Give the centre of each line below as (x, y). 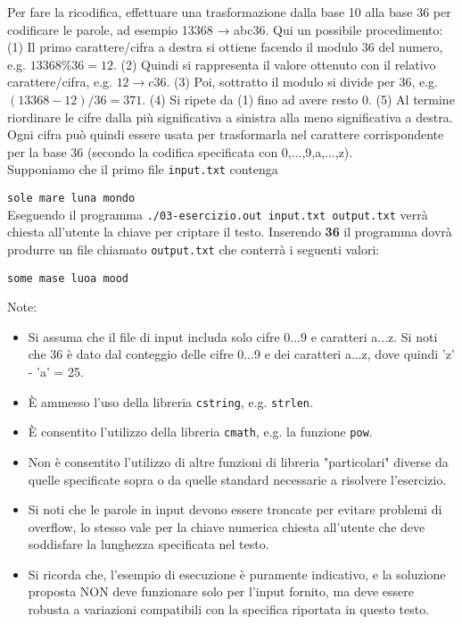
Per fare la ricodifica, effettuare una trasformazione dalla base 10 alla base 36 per (229, 12)
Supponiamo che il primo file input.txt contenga (143, 169)
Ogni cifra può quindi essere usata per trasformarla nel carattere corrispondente (226, 134)
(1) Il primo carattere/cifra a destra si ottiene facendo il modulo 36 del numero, (225, 47)
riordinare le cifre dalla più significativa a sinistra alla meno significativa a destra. (230, 116)
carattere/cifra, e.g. (60, 82)
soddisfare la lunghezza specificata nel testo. (148, 544)
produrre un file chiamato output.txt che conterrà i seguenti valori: (194, 249)
